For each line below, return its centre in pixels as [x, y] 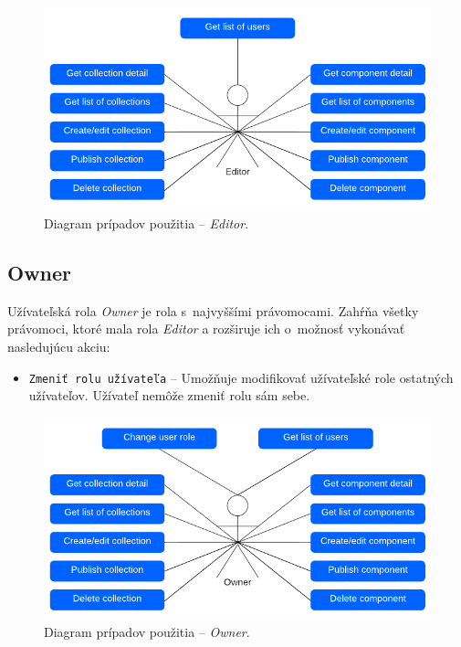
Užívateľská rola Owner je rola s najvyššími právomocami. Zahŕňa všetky [213, 310]
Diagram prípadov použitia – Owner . [147, 632]
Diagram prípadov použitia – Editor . [147, 223]
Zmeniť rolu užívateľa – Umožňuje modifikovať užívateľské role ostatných [241, 377]
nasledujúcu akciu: [59, 346]
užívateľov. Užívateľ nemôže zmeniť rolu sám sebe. [169, 395]
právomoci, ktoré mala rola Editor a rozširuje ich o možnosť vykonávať [206, 329]
